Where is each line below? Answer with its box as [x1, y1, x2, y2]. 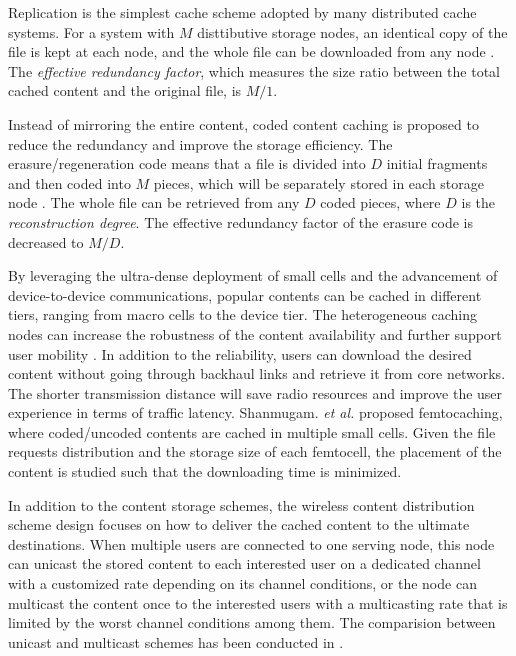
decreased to [8, 231, 84, 252]
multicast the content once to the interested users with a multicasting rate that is [8, 592, 508, 613]
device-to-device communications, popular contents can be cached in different [8, 284, 482, 305]
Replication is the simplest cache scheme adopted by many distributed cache [8, 2, 477, 22]
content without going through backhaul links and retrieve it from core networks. [8, 363, 506, 384]
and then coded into [8, 172, 131, 193]
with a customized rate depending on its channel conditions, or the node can [8, 573, 477, 594]
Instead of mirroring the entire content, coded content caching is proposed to [8, 113, 479, 134]
